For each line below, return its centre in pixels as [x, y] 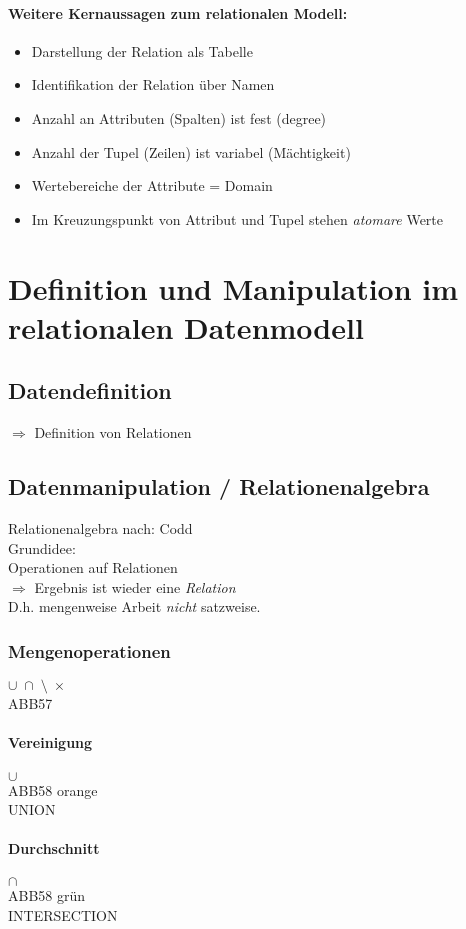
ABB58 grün [47, 895]
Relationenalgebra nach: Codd [100, 527]
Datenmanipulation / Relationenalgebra [219, 486]
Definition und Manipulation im [233, 287]
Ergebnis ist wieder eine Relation [135, 586]
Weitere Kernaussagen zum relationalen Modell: [178, 12]
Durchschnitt [54, 848]
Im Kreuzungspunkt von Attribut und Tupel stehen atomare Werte [237, 218]
